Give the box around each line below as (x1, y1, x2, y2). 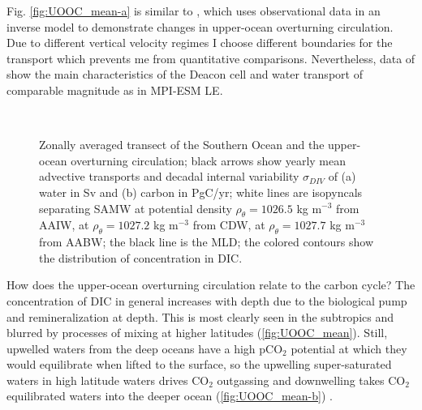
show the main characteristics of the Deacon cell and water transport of (6, 66, 363, 83)
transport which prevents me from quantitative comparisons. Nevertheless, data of (6, 49, 416, 66)
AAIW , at (39, 216, 89, 233)
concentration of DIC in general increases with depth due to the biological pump (6, 292, 407, 309)
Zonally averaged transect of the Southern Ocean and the (39, 136, 325, 153)
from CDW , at (192, 216, 265, 233)
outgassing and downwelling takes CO (217, 371, 406, 388)
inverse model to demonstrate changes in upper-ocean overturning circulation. (6, 18, 394, 35)
